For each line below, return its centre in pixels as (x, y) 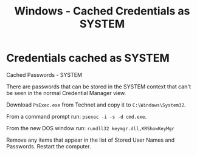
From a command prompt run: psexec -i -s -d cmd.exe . (77, 116)
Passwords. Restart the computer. (49, 146)
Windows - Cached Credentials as (102, 11)
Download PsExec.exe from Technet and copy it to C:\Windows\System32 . (96, 105)
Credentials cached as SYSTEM (88, 58)
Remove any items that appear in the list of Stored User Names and (91, 140)
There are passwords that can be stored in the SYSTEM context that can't (99, 87)
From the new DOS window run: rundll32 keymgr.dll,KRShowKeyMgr (90, 128)
